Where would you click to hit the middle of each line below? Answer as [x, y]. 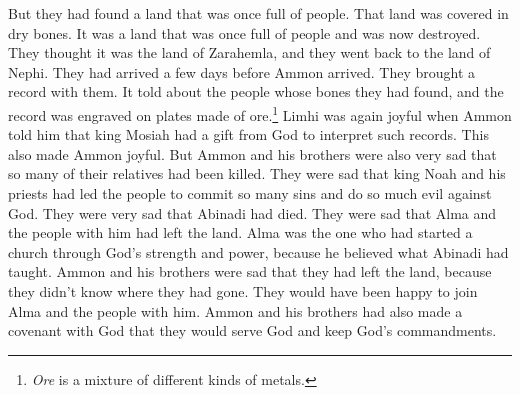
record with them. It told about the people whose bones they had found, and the [256, 91]
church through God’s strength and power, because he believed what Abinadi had [258, 251]
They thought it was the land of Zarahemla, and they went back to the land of [249, 52]
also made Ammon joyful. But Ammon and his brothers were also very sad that [252, 153]
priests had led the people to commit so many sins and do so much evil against [250, 193]
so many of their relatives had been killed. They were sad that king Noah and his [257, 173]
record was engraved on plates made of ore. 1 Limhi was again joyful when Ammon [260, 113]
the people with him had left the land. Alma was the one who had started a [240, 232]
